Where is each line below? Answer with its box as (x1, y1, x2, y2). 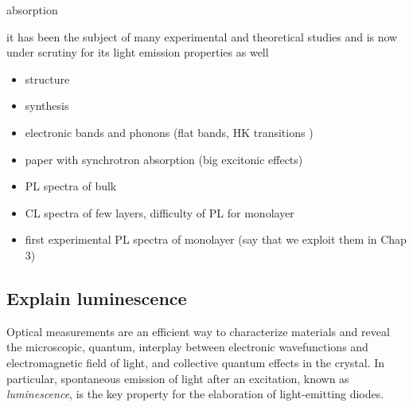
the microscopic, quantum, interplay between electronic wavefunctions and (6, 339, 368, 355)
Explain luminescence (6, 285, 187, 310)
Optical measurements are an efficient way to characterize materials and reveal (6, 323, 390, 339)
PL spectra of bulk (25, 178, 117, 194)
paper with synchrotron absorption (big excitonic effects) (25, 151, 303, 167)
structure (25, 70, 70, 87)
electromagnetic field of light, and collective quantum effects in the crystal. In (6, 354, 385, 370)
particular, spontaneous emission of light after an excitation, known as (6, 370, 349, 386)
